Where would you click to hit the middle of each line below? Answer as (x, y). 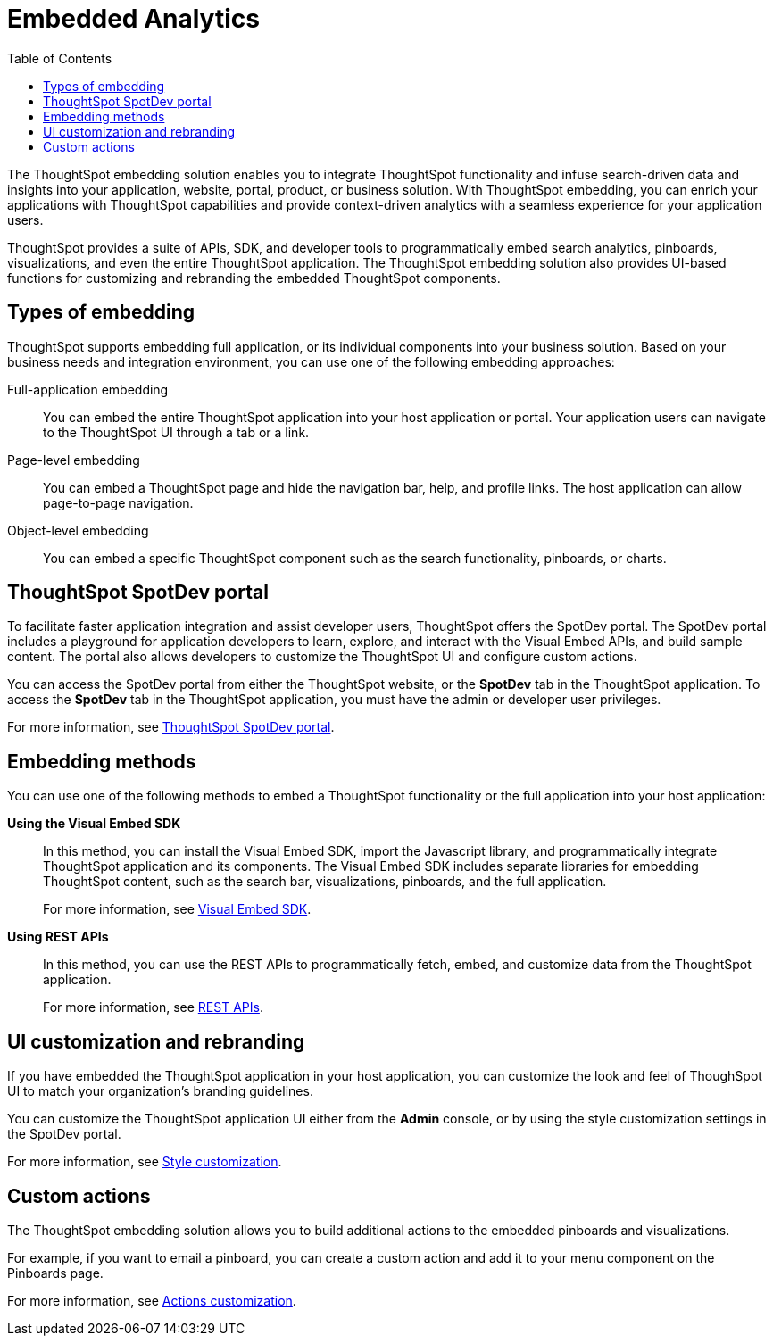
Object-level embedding (78, 530)
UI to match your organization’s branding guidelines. (160, 1091)
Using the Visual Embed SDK (94, 824)
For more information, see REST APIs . (153, 1007)
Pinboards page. (55, 1273)
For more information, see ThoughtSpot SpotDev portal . (171, 727)
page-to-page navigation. (118, 502)
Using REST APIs (58, 937)
